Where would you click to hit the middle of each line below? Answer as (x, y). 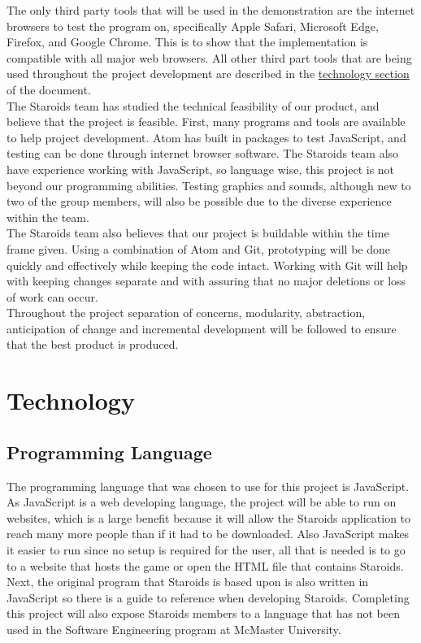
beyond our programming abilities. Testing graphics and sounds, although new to (209, 185)
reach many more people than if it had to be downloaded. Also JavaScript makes (208, 534)
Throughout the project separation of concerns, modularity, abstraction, (186, 313)
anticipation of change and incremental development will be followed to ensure (202, 328)
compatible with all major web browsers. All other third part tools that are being (209, 57)
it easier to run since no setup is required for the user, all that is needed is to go (206, 550)
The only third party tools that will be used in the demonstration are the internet (211, 10)
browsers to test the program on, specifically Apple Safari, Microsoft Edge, (193, 26)
